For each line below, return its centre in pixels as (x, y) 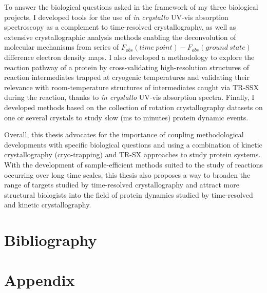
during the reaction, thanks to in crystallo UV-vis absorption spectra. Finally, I (129, 97)
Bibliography (51, 240)
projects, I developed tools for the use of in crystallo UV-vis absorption (116, 17)
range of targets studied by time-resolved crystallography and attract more (122, 185)
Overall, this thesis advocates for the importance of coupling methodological (124, 134)
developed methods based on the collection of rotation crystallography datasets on (133, 107)
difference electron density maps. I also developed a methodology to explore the (129, 57)
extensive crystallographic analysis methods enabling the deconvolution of (120, 37)
